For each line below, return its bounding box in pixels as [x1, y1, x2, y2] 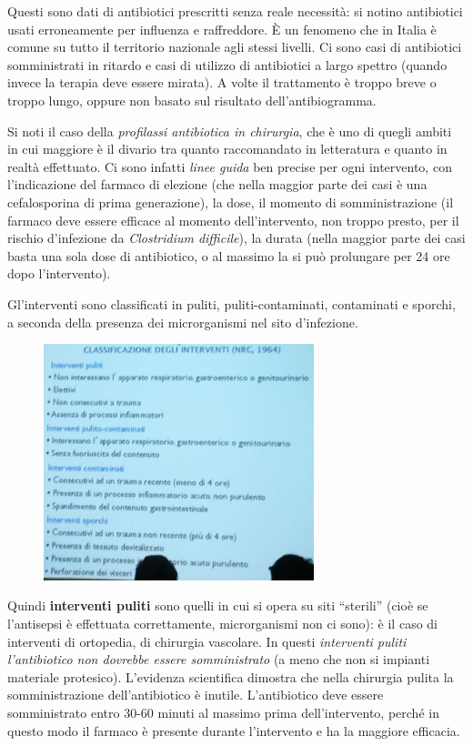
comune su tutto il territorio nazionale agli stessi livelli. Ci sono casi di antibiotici [7, 37, 462, 56]
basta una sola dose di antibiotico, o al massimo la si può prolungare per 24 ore [7, 246, 450, 265]
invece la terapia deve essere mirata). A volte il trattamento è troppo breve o [7, 73, 437, 92]
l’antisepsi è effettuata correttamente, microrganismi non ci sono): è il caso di [7, 613, 438, 632]
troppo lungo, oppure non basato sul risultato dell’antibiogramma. [7, 90, 377, 109]
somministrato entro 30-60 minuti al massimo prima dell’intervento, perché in [7, 702, 439, 721]
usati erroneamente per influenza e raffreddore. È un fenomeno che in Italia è [7, 19, 437, 38]
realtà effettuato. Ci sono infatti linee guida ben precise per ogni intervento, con [7, 156, 452, 176]
